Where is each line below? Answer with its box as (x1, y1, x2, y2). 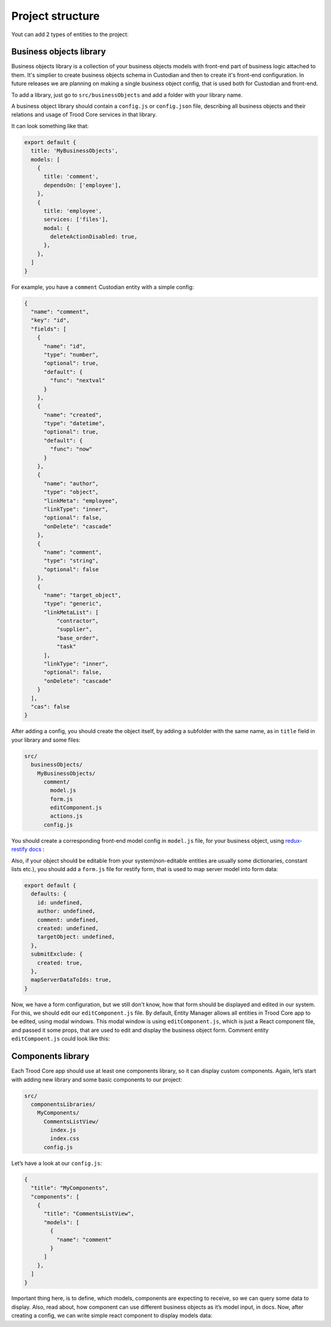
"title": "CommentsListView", (44, 1210, 135, 1217)
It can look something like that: (11, 122, 89, 129)
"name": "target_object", (44, 591, 122, 598)
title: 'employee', (44, 207, 102, 214)
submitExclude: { (31, 951, 83, 958)
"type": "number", (44, 351, 99, 358)
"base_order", (56, 634, 99, 641)
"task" (56, 643, 77, 650)
